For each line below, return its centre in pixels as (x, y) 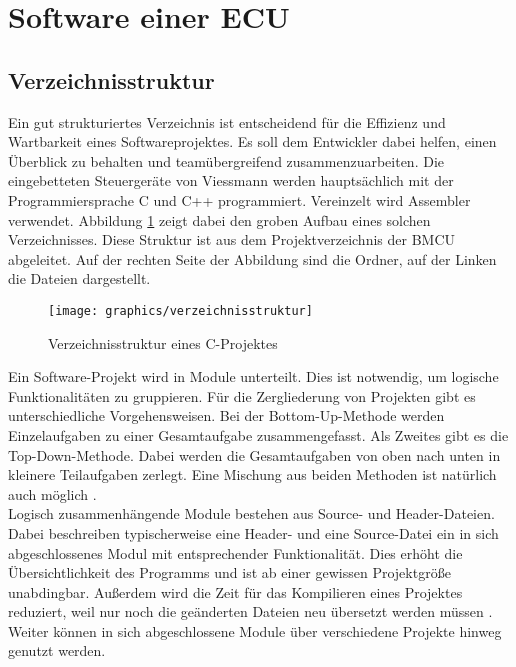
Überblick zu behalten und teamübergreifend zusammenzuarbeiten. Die (226, 160)
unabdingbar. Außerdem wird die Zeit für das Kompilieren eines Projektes (235, 591)
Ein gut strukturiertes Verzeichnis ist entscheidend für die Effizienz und (227, 121)
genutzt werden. (57, 650)
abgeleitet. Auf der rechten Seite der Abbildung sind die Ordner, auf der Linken (252, 258)
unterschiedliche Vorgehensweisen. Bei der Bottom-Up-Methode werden (226, 415)
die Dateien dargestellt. (79, 278)
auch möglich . (52, 493)
